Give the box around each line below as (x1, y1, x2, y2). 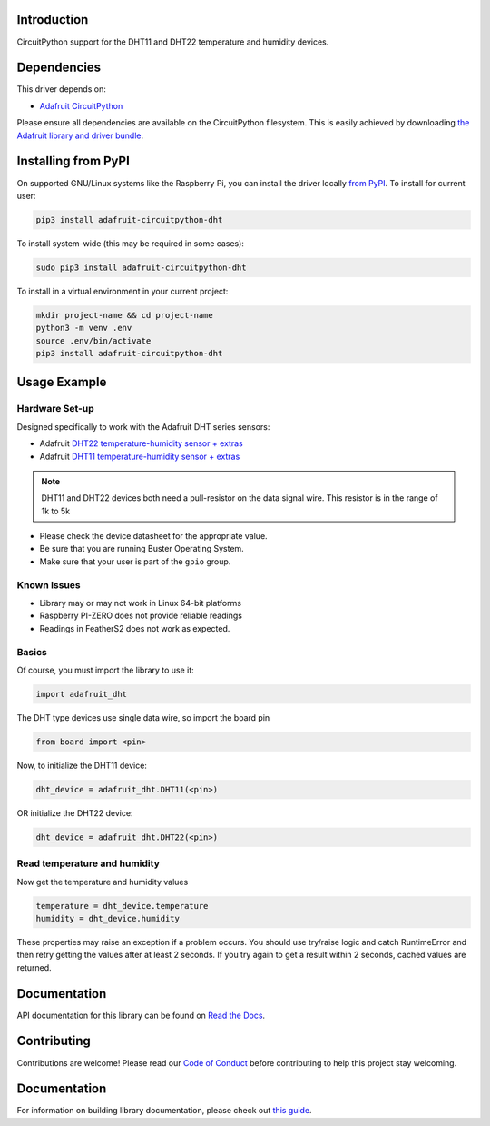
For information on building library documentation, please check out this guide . (16, 1105, 312, 1116)
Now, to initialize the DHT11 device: (16, 760, 147, 771)
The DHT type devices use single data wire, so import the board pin (16, 712, 270, 722)
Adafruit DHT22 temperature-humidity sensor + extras (39, 438, 244, 449)
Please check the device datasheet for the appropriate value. (39, 531, 268, 542)
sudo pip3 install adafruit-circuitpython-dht (35, 262, 247, 273)
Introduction (16, 12, 89, 27)
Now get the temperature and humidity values (16, 876, 189, 887)
